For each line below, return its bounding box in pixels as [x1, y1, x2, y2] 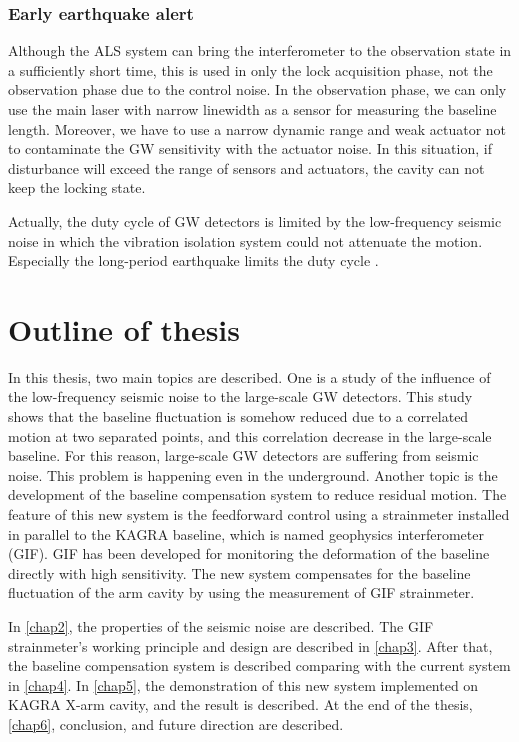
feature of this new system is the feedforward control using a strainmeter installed [8, 504, 510, 525]
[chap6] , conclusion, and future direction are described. [8, 713, 344, 734]
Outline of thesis [8, 308, 241, 349]
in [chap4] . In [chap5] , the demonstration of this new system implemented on [8, 674, 479, 695]
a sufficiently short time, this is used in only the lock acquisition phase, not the [8, 59, 493, 80]
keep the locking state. [8, 177, 146, 198]
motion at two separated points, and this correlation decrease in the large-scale [8, 425, 492, 446]
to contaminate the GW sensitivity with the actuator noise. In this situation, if [8, 138, 492, 159]
